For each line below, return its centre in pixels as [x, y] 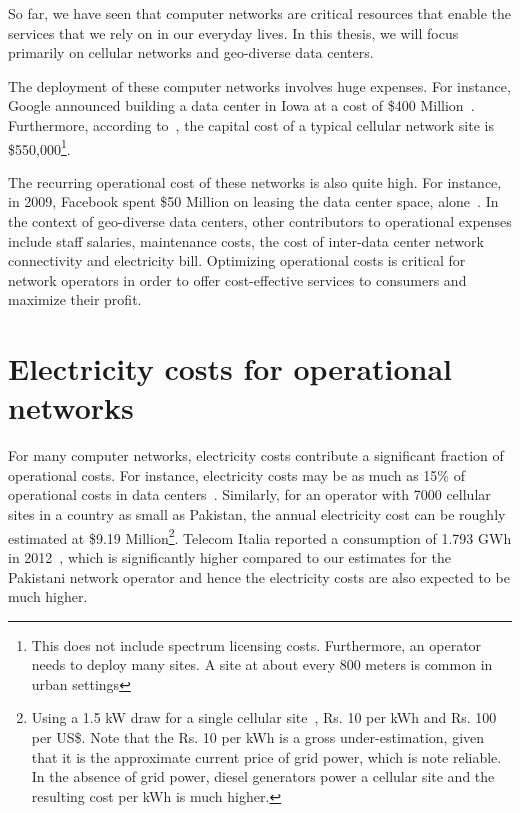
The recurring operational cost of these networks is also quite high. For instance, [255, 181]
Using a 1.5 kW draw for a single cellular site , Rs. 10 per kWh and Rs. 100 [264, 717]
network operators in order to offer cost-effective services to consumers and [237, 279]
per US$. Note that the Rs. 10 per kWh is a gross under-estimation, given [258, 737]
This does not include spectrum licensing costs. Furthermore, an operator [256, 644]
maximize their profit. [75, 299]
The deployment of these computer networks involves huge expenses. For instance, [259, 85]
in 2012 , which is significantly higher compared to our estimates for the [230, 556]
